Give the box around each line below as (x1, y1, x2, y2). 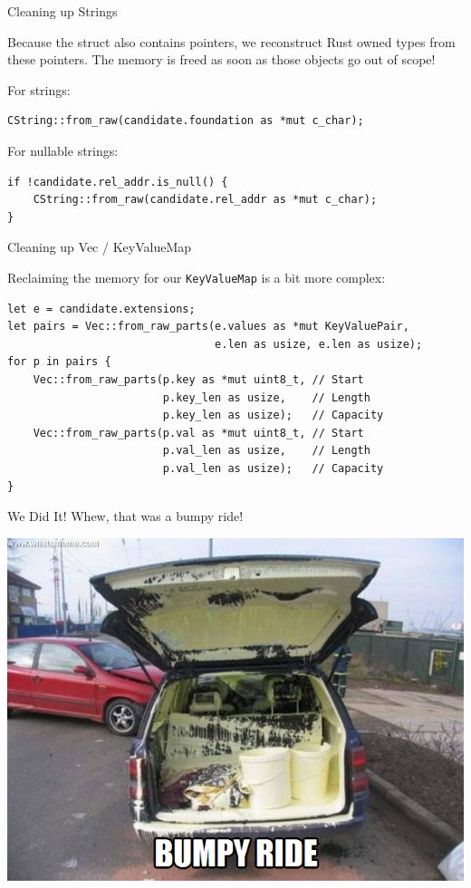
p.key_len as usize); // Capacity (162, 409, 384, 422)
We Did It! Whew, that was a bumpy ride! (7, 507, 244, 526)
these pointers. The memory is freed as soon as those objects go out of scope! (7, 50, 436, 69)
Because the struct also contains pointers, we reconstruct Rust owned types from (7, 32, 456, 51)
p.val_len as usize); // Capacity (162, 461, 384, 475)
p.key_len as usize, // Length (162, 391, 370, 404)
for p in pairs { (7, 355, 111, 369)
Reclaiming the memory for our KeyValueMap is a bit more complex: (7, 267, 386, 286)
